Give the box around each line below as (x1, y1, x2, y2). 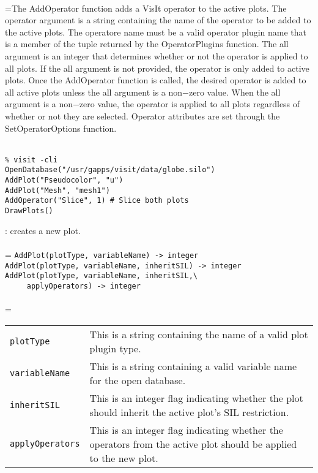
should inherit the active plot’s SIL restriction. (89, 404, 289, 419)
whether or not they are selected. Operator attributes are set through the (5, 109, 280, 122)
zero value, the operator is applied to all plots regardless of (79, 97, 300, 110)
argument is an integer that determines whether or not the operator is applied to (5, 49, 308, 62)
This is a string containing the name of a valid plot (89, 327, 308, 341)
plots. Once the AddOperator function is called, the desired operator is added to (5, 74, 306, 86)
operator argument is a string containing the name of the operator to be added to (5, 13, 311, 26)
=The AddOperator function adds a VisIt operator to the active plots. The (5, 1, 287, 14)
